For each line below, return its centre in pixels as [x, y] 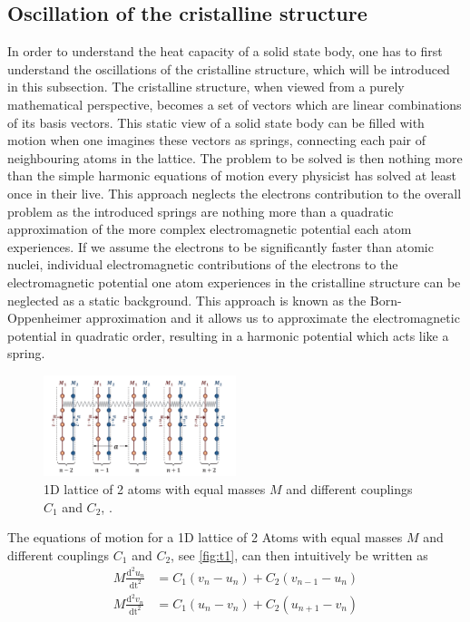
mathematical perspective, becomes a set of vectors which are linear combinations [235, 104]
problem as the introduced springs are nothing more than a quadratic [201, 211]
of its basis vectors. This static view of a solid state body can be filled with [216, 122]
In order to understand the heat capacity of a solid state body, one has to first [225, 51]
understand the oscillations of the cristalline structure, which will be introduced [229, 68]
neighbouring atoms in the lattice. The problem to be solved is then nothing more [235, 157]
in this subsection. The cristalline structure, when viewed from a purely [206, 87]
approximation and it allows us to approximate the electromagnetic [273, 318]
